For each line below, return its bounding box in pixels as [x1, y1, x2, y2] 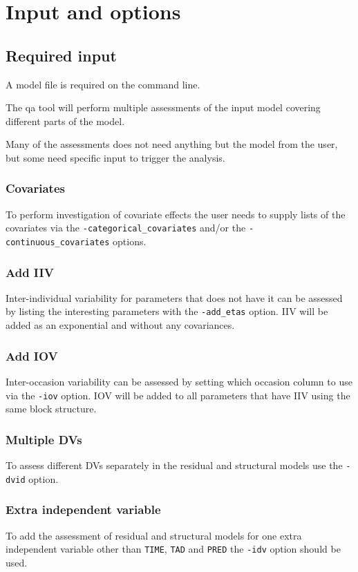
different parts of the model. [6, 113, 125, 128]
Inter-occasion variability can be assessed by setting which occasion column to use [6, 374, 352, 388]
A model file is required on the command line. [6, 77, 200, 91]
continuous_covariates [6, 238, 110, 248]
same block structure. [6, 401, 97, 416]
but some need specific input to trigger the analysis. [6, 150, 225, 164]
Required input [6, 44, 117, 66]
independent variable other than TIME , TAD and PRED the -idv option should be [6, 542, 341, 556]
